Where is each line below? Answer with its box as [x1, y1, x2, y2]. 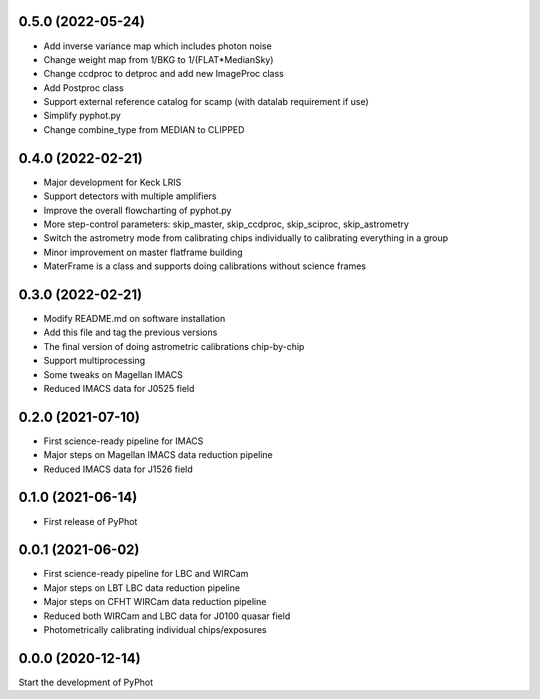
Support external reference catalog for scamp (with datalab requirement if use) [43, 96, 369, 108]
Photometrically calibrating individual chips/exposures [43, 624, 267, 636]
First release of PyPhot [43, 515, 138, 527]
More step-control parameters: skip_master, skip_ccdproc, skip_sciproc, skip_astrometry [43, 218, 410, 230]
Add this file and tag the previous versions [43, 326, 218, 339]
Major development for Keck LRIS [43, 176, 182, 188]
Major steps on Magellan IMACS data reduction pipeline [43, 449, 274, 461]
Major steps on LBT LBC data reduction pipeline [43, 581, 240, 594]
